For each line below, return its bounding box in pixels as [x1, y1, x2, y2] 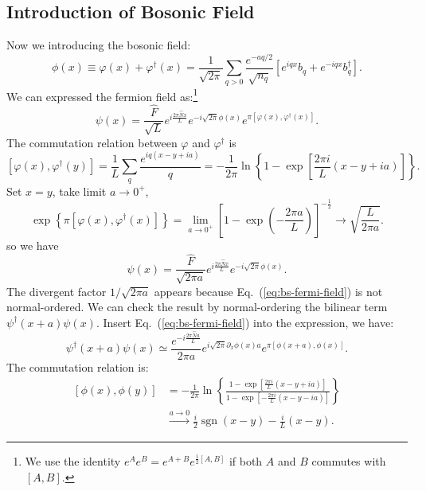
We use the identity [25, 452, 121, 469]
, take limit [52, 182, 107, 199]
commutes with [311, 452, 386, 469]
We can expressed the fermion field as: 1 [6, 85, 198, 104]
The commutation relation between [6, 134, 178, 150]
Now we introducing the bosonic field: [6, 37, 191, 53]
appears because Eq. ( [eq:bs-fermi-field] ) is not [154, 283, 383, 299]
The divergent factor [6, 283, 107, 299]
